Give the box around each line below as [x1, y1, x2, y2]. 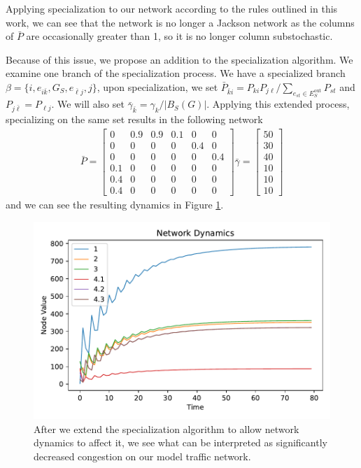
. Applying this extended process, [206, 97, 350, 111]
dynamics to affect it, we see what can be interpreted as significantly [34, 435, 327, 450]
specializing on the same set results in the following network [6, 112, 263, 127]
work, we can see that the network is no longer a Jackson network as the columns [6, 15, 355, 29]
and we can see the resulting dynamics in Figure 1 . [6, 197, 224, 212]
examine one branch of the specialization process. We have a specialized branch [6, 66, 346, 80]
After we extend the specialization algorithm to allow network [34, 421, 299, 436]
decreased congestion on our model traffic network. [34, 449, 251, 464]
